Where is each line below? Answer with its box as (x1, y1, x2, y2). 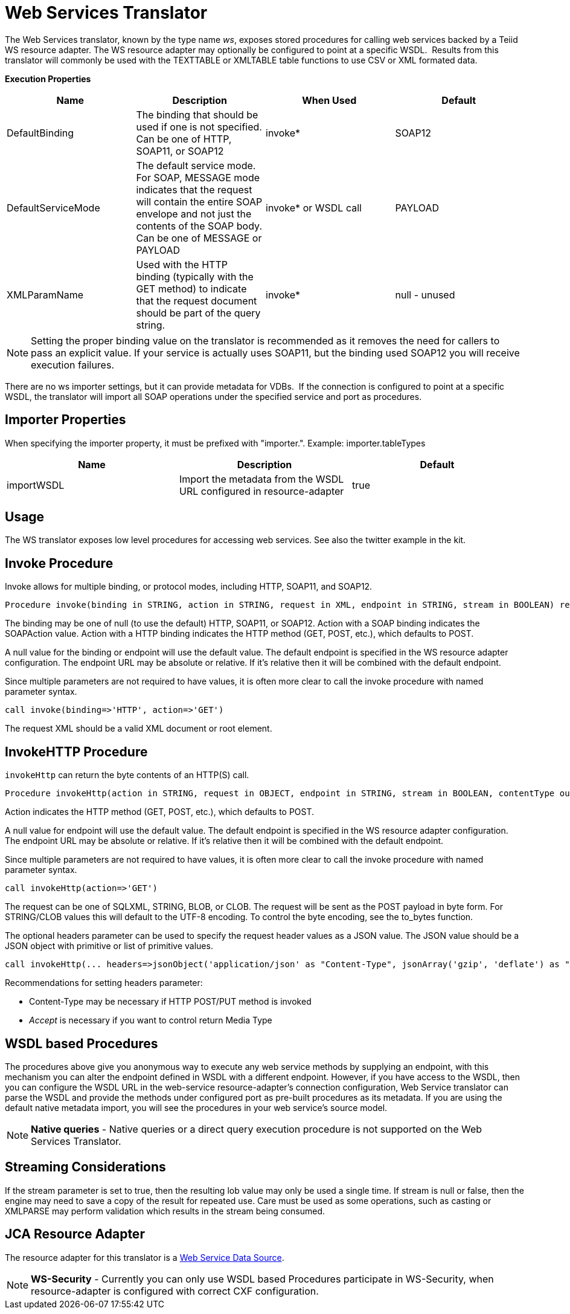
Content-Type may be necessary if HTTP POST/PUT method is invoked (29, 996, 312, 1007)
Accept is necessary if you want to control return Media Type (29, 1015, 272, 1026)
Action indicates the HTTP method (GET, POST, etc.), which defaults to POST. (5, 807, 315, 817)
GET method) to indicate (136, 282, 247, 295)
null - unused (395, 288, 455, 301)
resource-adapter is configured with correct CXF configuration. (31, 1284, 319, 1297)
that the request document (136, 294, 257, 307)
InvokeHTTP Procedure (5, 744, 148, 759)
